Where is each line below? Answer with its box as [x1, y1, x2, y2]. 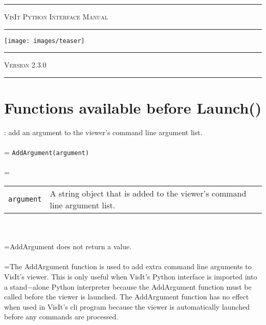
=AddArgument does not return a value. [4, 241, 132, 252]
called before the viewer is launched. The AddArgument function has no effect [4, 291, 249, 302]
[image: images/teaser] [4, 37, 85, 45]
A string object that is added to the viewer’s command [50, 187, 247, 199]
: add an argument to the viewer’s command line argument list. [4, 126, 203, 137]
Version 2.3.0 [4, 59, 47, 70]
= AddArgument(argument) [4, 147, 89, 158]
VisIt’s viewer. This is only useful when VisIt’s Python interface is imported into [4, 271, 257, 281]
